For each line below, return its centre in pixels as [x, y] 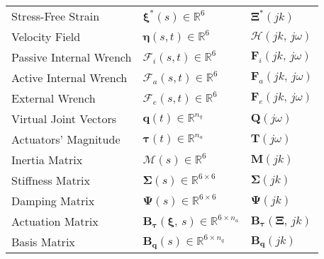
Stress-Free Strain [56, 16]
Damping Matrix [53, 201]
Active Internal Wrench [69, 77]
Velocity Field [46, 36]
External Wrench [54, 98]
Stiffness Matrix [51, 180]
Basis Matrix [43, 242]
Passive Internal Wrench [72, 57]
